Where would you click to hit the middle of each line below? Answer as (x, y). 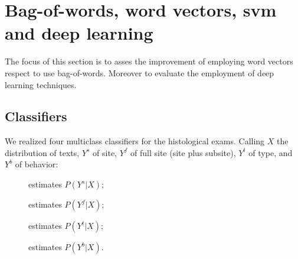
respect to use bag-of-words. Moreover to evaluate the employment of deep (140, 72)
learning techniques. (41, 84)
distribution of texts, (42, 152)
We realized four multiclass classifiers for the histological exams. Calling (135, 141)
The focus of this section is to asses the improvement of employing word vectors (149, 61)
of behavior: (37, 164)
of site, (105, 152)
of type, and (271, 152)
